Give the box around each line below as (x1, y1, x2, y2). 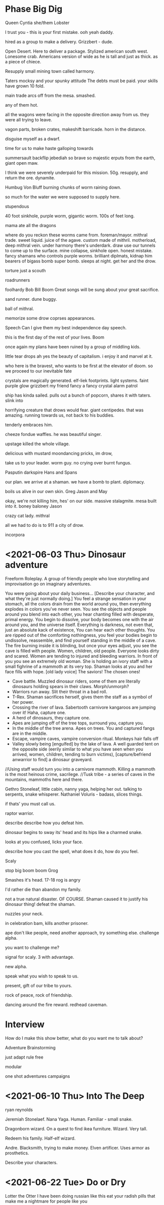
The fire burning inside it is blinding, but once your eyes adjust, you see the (5, 642, 157, 648)
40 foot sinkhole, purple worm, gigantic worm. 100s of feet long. (5, 213, 135, 219)
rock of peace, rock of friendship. (5, 992, 73, 998)
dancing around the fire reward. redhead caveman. (5, 1002, 108, 1007)
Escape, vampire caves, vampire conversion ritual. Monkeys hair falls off (12, 736, 159, 742)
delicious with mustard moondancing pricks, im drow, (5, 450, 113, 456)
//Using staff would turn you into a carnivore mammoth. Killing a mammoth (5, 766, 156, 772)
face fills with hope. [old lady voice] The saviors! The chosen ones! (5, 668, 141, 674)
